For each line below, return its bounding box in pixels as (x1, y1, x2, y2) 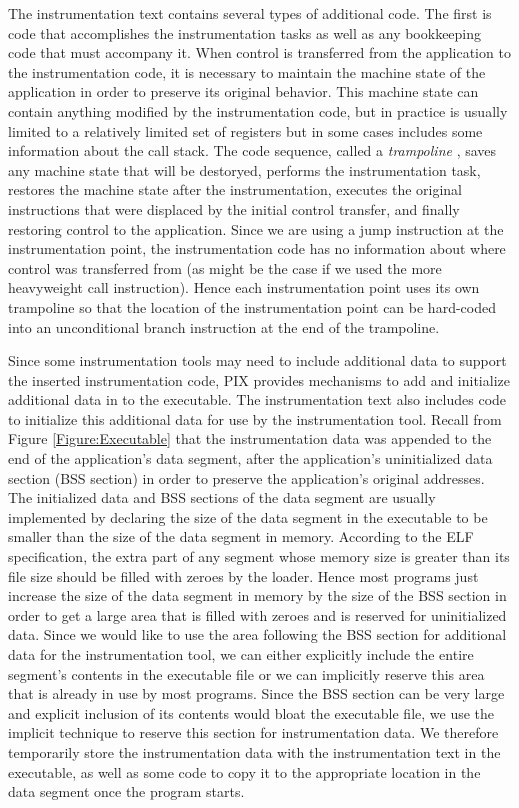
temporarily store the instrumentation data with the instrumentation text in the (8, 741, 501, 762)
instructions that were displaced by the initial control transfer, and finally (8, 198, 460, 219)
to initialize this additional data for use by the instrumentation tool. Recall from (8, 408, 502, 429)
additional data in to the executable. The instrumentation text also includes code (8, 389, 507, 410)
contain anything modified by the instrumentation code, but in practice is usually (8, 100, 508, 121)
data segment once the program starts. (8, 781, 245, 802)
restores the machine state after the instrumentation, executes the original (8, 179, 462, 200)
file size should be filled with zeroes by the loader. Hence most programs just (8, 565, 479, 586)
